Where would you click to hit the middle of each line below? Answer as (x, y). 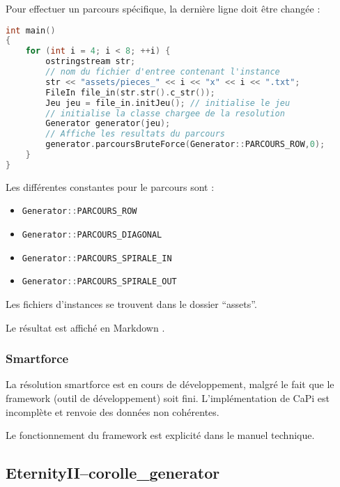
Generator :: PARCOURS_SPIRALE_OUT (99, 282)
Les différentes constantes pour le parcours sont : (110, 186)
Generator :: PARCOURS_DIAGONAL (92, 235)
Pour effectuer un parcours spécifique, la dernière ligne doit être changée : (163, 8)
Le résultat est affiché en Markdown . (85, 327)
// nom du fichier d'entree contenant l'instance (163, 72)
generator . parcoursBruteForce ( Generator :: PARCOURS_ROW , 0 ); (185, 145)
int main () (31, 30)
